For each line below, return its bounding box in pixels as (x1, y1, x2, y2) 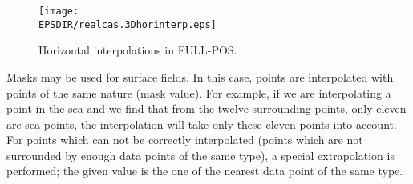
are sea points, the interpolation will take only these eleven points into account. (6, 115, 397, 132)
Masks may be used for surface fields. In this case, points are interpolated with (6, 68, 394, 85)
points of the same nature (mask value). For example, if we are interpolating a (6, 84, 391, 101)
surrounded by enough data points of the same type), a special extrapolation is (6, 146, 395, 163)
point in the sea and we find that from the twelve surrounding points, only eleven (6, 100, 407, 117)
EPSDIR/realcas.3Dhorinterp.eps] (38, 18, 217, 30)
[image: (38, 6, 79, 17)
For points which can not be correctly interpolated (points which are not (6, 131, 363, 148)
